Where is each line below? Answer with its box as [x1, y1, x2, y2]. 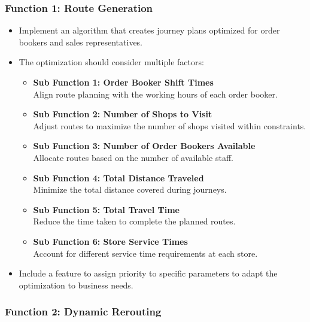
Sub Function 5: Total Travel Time [33, 203, 180, 215]
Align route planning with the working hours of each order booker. [33, 87, 278, 100]
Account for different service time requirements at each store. [33, 247, 258, 259]
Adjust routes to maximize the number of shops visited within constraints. [33, 119, 306, 132]
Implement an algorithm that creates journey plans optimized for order [19, 24, 280, 37]
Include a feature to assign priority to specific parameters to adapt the [19, 267, 278, 280]
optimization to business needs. [19, 278, 133, 291]
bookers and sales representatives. [19, 35, 143, 48]
